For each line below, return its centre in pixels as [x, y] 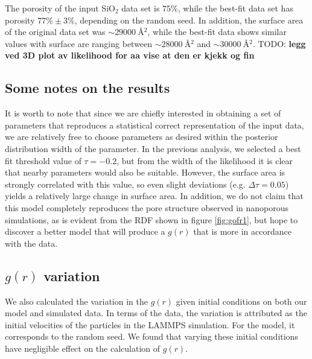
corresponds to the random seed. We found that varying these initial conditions [151, 336]
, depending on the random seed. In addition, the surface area [189, 20]
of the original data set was [55, 32]
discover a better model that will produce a [85, 231]
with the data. [31, 243]
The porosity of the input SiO [60, 8]
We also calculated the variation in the [76, 301]
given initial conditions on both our [241, 301]
